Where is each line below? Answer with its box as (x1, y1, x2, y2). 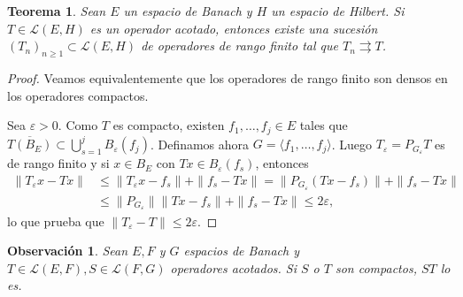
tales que (299, 116, 348, 134)
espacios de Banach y (183, 241, 299, 260)
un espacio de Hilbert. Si (271, 2, 405, 19)
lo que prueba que (7, 211, 104, 230)
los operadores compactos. (7, 86, 149, 104)
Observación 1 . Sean (7, 241, 128, 260)
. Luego (331, 134, 373, 153)
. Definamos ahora (150, 134, 250, 153)
